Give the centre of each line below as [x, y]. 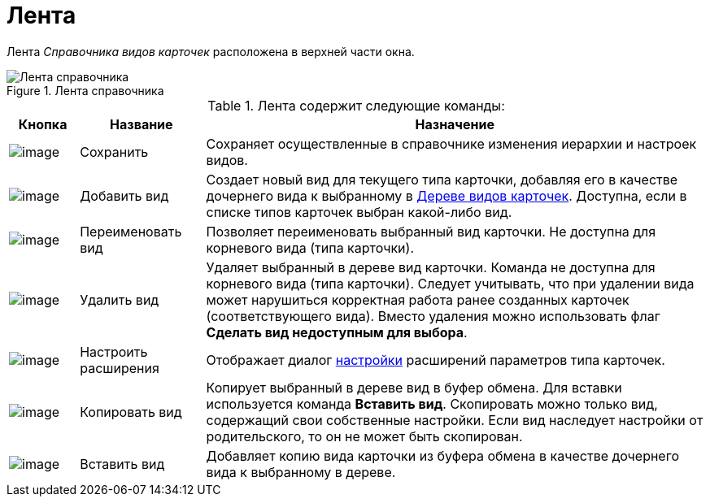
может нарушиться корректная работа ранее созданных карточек [418, 299]
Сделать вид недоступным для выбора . [337, 332]
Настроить [114, 351]
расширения [120, 368]
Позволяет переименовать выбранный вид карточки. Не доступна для [431, 231]
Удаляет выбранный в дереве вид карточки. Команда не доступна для [431, 267]
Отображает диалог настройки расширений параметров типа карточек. [436, 360]
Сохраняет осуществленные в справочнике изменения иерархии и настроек [451, 143]
